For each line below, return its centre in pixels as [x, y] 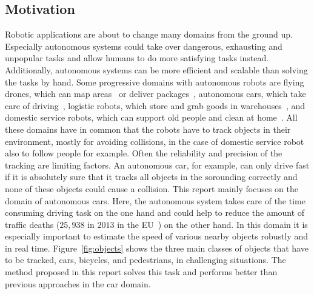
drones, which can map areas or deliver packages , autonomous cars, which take [155, 94]
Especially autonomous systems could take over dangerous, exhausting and [144, 46]
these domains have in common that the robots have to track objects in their [148, 129]
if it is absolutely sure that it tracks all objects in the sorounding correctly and [151, 177]
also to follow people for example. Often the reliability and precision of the [144, 153]
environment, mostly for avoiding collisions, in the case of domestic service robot [155, 141]
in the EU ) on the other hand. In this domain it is [212, 224]
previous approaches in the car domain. [78, 283]
